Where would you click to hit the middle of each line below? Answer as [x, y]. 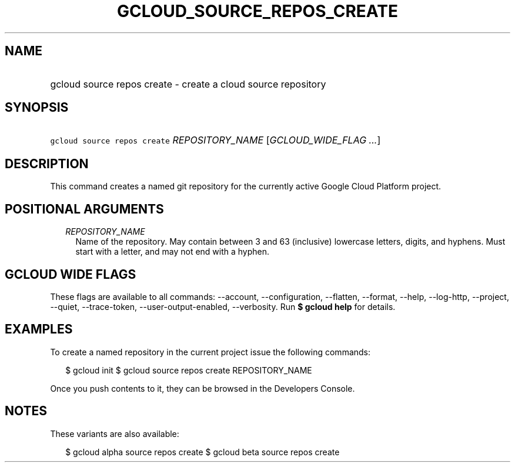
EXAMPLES [39, 329]
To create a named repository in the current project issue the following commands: [210, 352]
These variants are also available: [115, 433]
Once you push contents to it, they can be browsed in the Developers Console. [203, 388]
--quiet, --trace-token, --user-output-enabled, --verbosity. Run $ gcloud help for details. [223, 306]
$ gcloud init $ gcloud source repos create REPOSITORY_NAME [189, 370]
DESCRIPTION [47, 164]
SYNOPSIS [37, 108]
